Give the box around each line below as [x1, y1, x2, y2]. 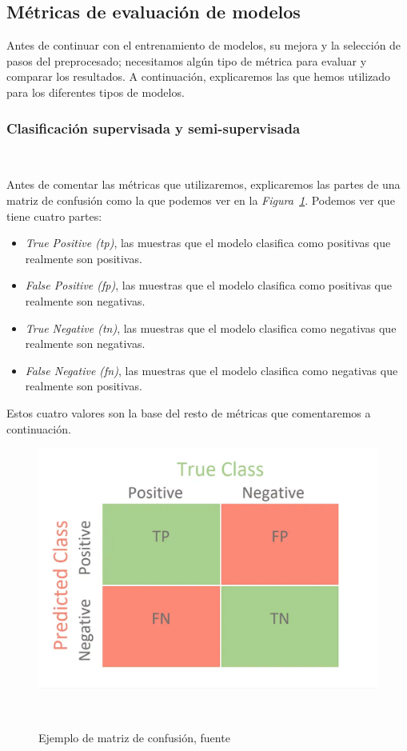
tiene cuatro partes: [6, 207, 102, 224]
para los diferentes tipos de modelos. [6, 83, 185, 100]
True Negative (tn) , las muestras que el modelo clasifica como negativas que [25, 319, 397, 336]
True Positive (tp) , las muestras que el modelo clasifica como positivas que [25, 234, 391, 251]
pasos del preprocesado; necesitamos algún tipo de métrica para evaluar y [6, 52, 367, 69]
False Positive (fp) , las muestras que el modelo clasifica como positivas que [25, 277, 392, 294]
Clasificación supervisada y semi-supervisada [6, 118, 301, 138]
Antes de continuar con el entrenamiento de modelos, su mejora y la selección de [6, 37, 401, 54]
